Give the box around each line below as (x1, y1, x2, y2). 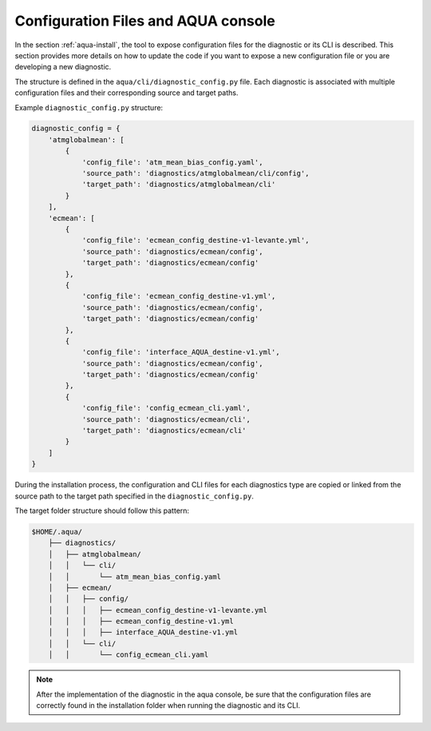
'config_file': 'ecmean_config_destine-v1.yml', (81, 292, 276, 301)
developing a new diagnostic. (14, 62, 112, 72)
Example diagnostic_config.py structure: (14, 102, 164, 112)
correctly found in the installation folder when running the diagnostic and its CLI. (36, 701, 301, 710)
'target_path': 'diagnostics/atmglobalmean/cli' (81, 180, 276, 189)
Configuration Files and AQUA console (14, 12, 275, 30)
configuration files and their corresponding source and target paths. (14, 88, 239, 97)
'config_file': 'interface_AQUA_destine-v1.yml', (81, 348, 280, 357)
